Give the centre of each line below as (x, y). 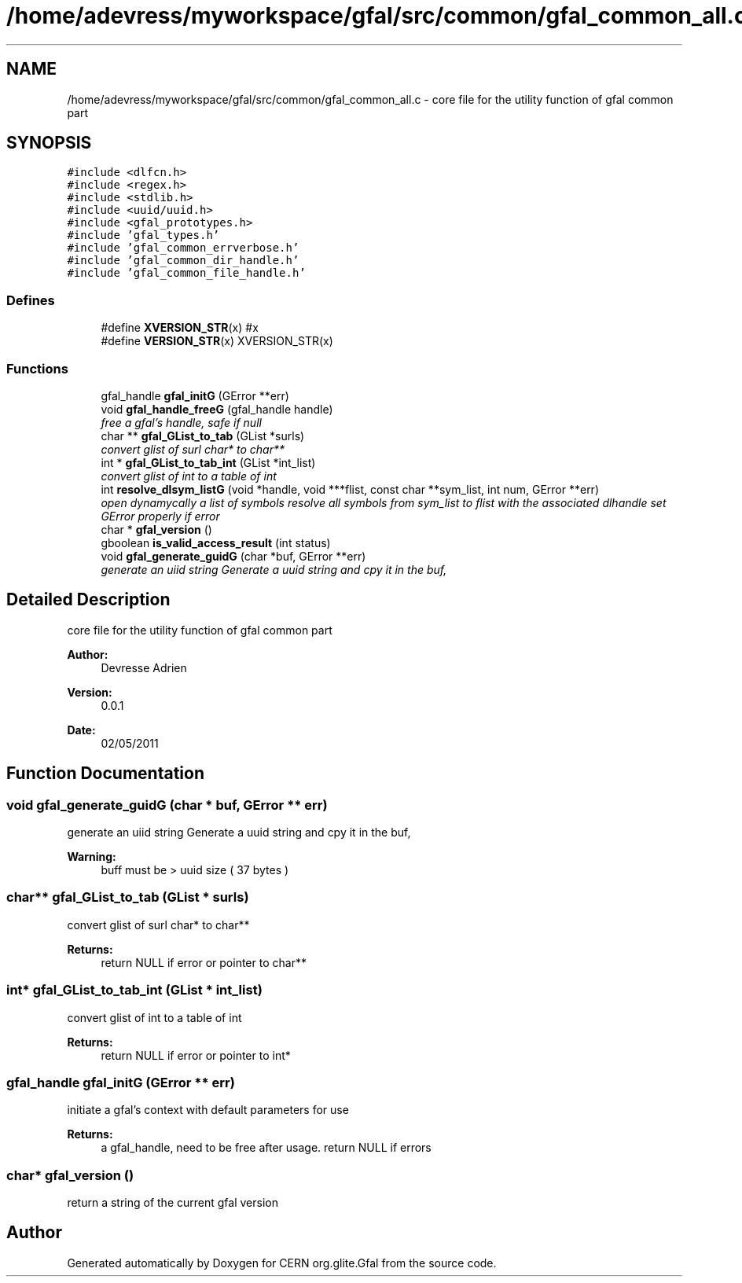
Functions (37, 368)
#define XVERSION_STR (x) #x (180, 328)
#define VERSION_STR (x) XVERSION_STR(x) (217, 341)
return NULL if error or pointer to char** (204, 962)
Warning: (92, 857)
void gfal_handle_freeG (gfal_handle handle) (217, 409)
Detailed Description (88, 600)
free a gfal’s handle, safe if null (181, 422)
